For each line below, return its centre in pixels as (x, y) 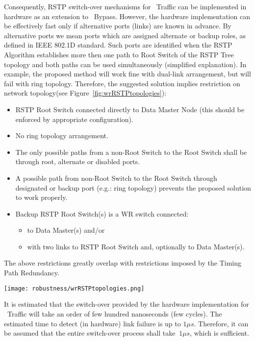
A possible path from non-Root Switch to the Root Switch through (116, 178)
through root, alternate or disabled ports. (77, 161)
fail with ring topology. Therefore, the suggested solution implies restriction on (122, 83)
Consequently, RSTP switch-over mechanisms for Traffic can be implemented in (125, 6)
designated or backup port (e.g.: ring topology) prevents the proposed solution (133, 187)
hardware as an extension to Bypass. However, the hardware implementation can (127, 16)
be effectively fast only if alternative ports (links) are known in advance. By (118, 26)
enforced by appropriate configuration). (74, 119)
